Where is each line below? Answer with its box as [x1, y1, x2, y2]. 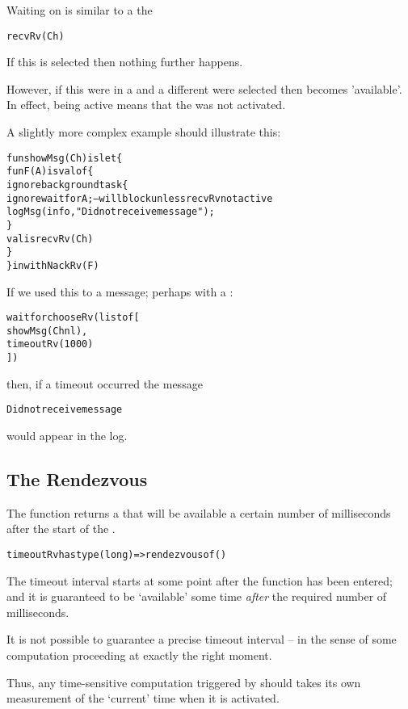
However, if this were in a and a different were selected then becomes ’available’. [6, 80, 402, 97]
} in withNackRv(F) [6, 259, 99, 271]
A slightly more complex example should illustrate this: [6, 124, 281, 141]
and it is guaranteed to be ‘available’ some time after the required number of [6, 588, 387, 605]
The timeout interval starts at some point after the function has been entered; [6, 572, 393, 589]
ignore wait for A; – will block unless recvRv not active [6, 192, 273, 204]
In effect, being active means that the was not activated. [6, 96, 286, 113]
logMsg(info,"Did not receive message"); [6, 206, 215, 218]
